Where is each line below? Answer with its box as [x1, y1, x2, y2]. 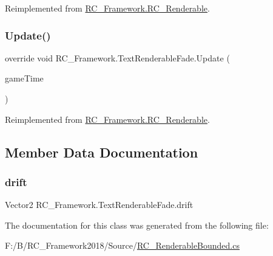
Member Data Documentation [5, 142, 198, 161]
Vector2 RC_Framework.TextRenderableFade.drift [5, 198, 194, 211]
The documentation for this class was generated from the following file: [5, 218, 269, 231]
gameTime [5, 72, 44, 85]
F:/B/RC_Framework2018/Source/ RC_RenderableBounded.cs [5, 239, 240, 252]
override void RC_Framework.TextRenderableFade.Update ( [5, 51, 230, 64]
